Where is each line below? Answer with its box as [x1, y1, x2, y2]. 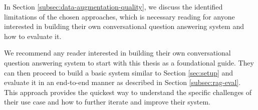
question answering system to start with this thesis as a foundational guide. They [4, 57, 254, 67]
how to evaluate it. [4, 30, 62, 41]
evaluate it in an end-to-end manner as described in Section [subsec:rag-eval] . [4, 77, 241, 87]
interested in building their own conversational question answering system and [4, 21, 244, 31]
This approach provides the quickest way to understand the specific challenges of [4, 86, 252, 97]
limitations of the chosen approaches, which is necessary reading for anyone [4, 11, 235, 21]
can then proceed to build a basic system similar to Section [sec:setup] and [4, 67, 233, 77]
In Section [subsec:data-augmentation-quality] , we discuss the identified [4, 1, 223, 11]
